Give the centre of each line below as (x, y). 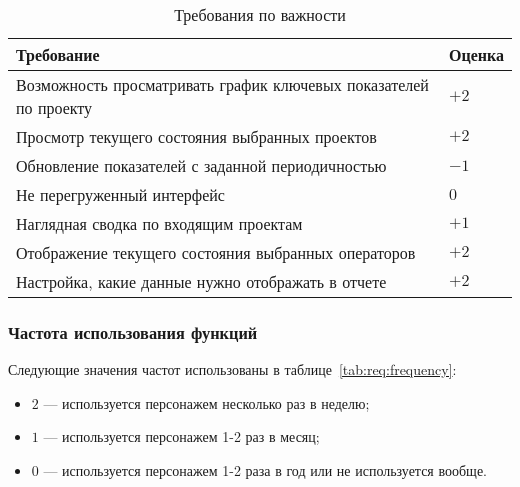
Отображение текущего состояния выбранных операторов (216, 252)
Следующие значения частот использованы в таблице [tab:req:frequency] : (232, 369)
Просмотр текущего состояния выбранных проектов (196, 136)
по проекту (54, 107)
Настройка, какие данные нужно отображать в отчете (201, 281)
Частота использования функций (133, 331)
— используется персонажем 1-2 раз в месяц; (181, 436)
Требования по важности (260, 14)
